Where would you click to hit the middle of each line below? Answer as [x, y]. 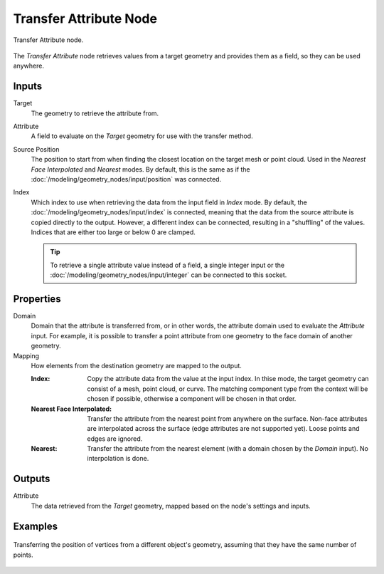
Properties [37, 299]
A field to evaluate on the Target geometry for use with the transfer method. [142, 136]
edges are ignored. [115, 439]
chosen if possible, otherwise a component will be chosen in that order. [192, 399]
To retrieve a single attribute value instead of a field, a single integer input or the [167, 265]
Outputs [32, 479]
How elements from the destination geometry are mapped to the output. [136, 365]
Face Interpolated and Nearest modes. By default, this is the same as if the [140, 169]
